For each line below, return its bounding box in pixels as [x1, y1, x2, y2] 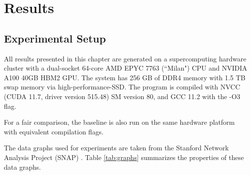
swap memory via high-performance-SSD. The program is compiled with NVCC [4, 82, 240, 92]
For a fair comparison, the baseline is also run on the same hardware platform [4, 117, 235, 127]
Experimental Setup [4, 30, 106, 45]
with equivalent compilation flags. [4, 126, 103, 136]
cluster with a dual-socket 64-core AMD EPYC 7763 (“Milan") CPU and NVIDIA [4, 63, 248, 73]
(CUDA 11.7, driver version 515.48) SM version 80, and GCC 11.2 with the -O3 [4, 91, 240, 101]
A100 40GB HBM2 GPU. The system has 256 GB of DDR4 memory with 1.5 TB [4, 72, 246, 82]
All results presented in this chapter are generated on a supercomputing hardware [4, 53, 247, 63]
